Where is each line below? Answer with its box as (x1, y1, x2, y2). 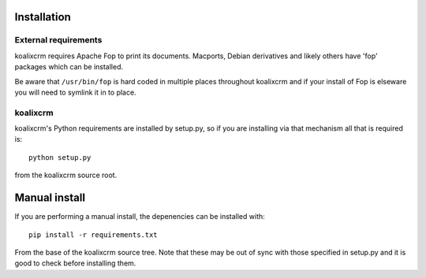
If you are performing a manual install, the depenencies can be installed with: (14, 212, 266, 221)
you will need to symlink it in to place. (14, 87, 137, 97)
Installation (14, 10, 71, 24)
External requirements (14, 35, 103, 46)
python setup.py (28, 153, 92, 161)
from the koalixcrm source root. (14, 170, 118, 180)
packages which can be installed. (14, 62, 124, 72)
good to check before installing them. (14, 258, 136, 268)
